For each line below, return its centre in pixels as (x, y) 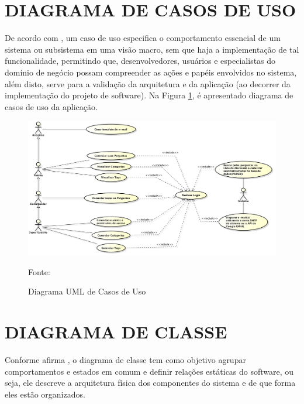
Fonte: (39, 271)
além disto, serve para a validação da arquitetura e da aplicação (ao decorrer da (148, 83)
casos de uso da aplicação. (51, 106)
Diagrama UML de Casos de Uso (87, 291)
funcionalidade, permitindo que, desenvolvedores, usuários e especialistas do (140, 61)
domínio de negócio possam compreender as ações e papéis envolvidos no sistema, (151, 72)
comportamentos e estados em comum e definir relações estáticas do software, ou (149, 371)
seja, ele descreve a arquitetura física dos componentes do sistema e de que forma (150, 383)
